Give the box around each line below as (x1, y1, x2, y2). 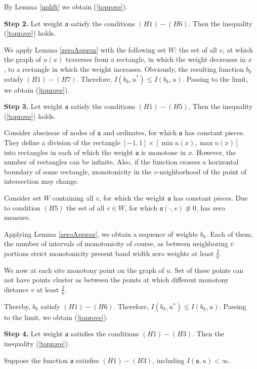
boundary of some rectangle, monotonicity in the (4, 166, 152, 176)
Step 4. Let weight (4, 328, 63, 339)
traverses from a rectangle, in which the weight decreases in (65, 54, 246, 64)
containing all (52, 192, 94, 203)
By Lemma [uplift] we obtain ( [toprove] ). (4, 1, 128, 11)
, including (152, 355, 185, 365)
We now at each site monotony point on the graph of (4, 264, 165, 275)
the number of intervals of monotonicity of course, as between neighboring (4, 238, 228, 249)
